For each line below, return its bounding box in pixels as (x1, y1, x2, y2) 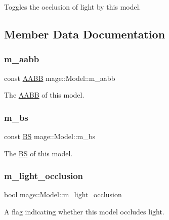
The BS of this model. (4, 148, 73, 158)
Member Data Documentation (4, 26, 165, 41)
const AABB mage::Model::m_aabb (4, 72, 115, 83)
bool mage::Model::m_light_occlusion (4, 189, 122, 200)
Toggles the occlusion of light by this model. (4, 2, 141, 12)
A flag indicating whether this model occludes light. (4, 206, 164, 216)
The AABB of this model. (4, 90, 85, 100)
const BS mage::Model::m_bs (4, 131, 96, 141)
